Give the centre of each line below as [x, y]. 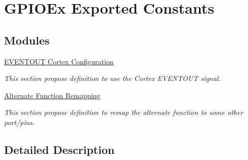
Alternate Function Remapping [52, 95]
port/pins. [19, 122]
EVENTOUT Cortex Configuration [59, 61]
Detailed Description [59, 149]
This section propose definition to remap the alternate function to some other [124, 112]
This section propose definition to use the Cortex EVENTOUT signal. [112, 78]
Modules [27, 40]
